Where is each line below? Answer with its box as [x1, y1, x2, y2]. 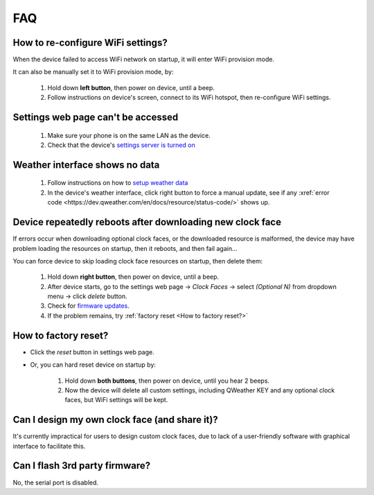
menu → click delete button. [47, 292, 127, 301]
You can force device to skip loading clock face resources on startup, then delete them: [12, 257, 263, 265]
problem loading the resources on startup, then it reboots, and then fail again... [12, 244, 238, 252]
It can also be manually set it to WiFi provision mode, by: [12, 68, 174, 76]
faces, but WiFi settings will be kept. [64, 396, 168, 404]
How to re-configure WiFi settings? [12, 37, 168, 49]
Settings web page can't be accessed [12, 112, 179, 123]
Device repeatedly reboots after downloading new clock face [12, 216, 282, 228]
